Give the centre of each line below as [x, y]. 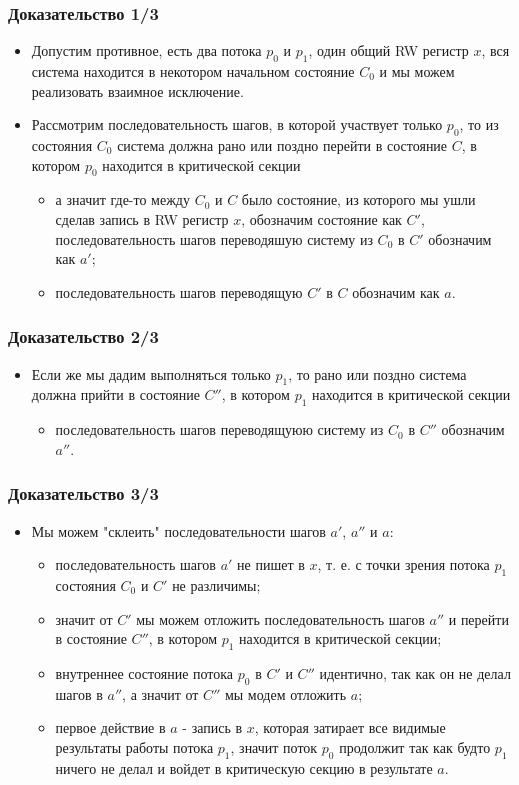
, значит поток [274, 746]
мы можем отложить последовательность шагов [280, 618]
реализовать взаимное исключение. [137, 90]
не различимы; [216, 584]
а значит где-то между [122, 199]
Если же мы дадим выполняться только [151, 373]
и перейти [478, 618]
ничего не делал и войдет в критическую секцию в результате [244, 767]
